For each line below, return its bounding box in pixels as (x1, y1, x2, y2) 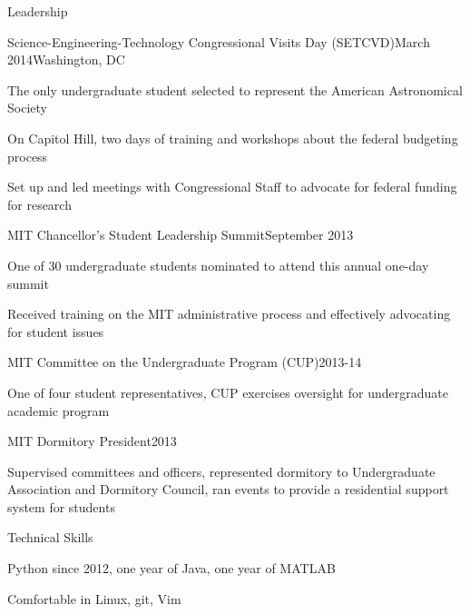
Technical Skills (7, 528, 93, 547)
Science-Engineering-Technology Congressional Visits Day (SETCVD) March (7, 32, 430, 51)
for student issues (7, 322, 104, 341)
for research (7, 194, 72, 213)
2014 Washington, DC (7, 50, 125, 69)
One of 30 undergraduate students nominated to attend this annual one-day (7, 255, 429, 274)
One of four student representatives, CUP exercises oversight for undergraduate (7, 382, 448, 401)
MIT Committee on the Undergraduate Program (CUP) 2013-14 (7, 352, 362, 371)
